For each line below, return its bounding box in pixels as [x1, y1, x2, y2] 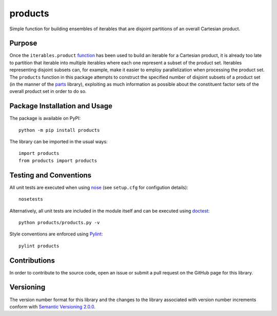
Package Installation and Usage [9, 102, 113, 110]
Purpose [9, 39, 37, 48]
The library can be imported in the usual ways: [9, 139, 108, 145]
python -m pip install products [18, 127, 100, 133]
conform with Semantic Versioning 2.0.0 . [9, 303, 96, 310]
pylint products [18, 243, 60, 249]
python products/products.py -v [18, 220, 100, 225]
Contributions [9, 256, 55, 265]
